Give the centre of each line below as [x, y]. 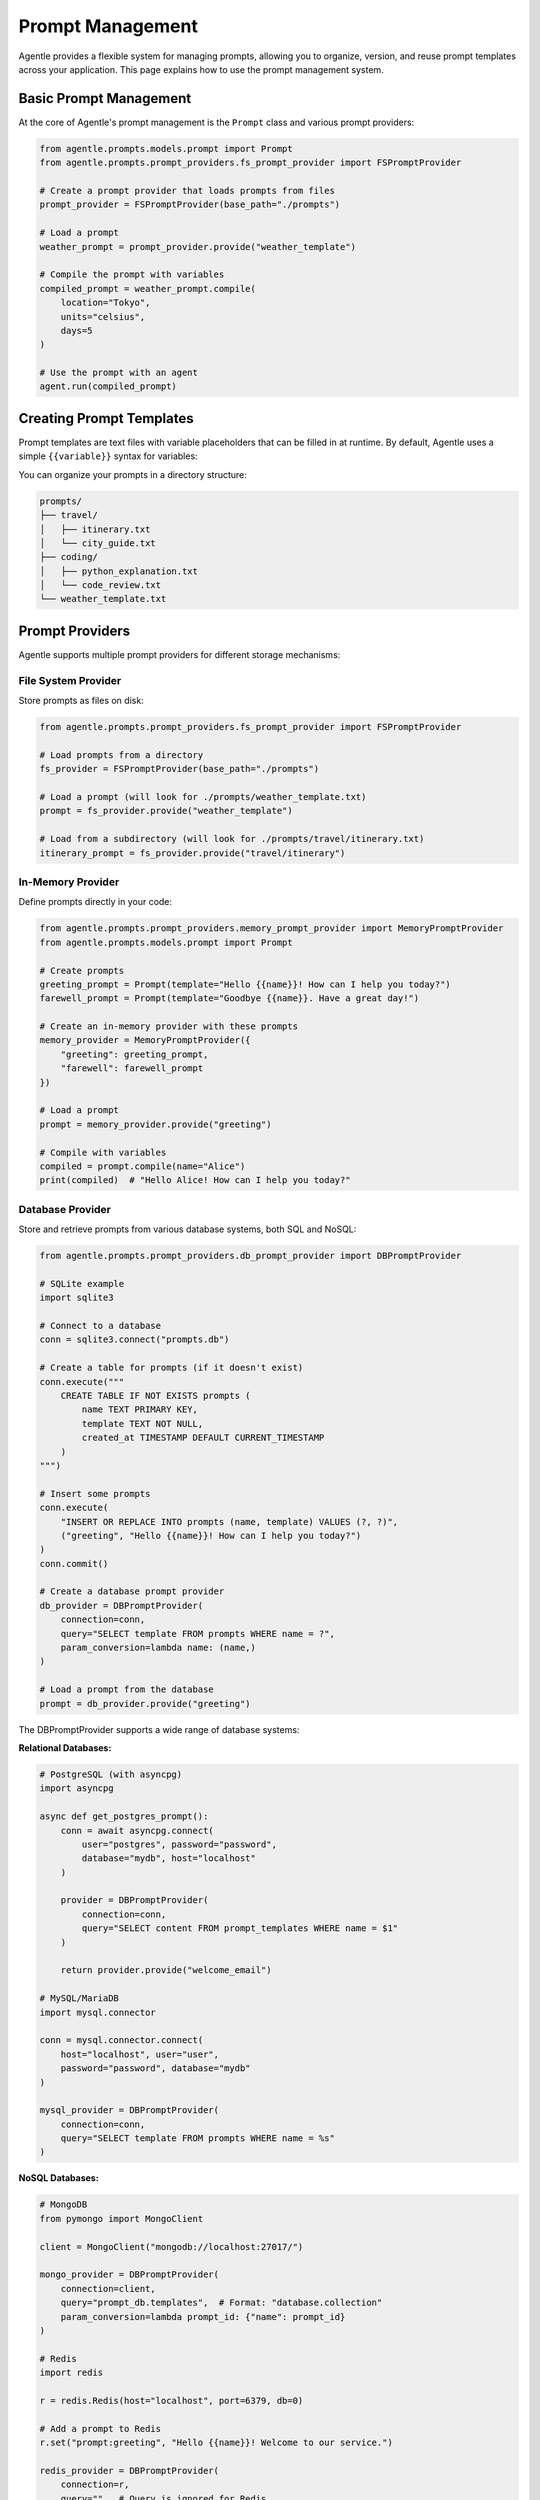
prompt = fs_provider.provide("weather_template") [166, 811]
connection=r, [95, 2484]
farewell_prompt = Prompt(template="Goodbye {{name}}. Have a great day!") [229, 998]
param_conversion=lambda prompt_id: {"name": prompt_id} [203, 2316]
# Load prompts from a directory [121, 754]
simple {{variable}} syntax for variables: [108, 456]
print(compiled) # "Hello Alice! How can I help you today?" [195, 1180]
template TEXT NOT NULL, [142, 1423]
